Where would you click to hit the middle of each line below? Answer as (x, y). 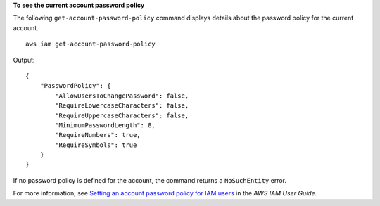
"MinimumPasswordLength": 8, (106, 125)
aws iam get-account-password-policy (91, 44)
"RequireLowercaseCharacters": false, (122, 106)
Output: (24, 60)
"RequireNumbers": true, (98, 135)
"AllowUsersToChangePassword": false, (122, 96)
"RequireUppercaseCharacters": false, (122, 115)
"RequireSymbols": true (96, 145)
